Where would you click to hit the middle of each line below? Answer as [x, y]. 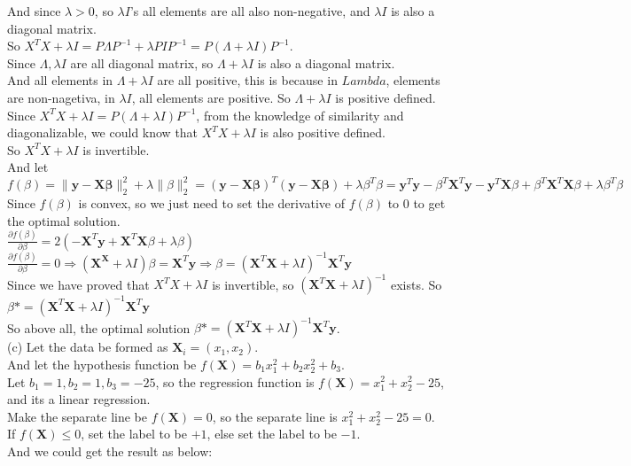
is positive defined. [386, 97]
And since [34, 11]
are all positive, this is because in [247, 80]
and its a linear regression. [79, 399]
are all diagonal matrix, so [142, 62]
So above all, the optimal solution [99, 327]
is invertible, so [253, 284]
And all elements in [60, 80]
